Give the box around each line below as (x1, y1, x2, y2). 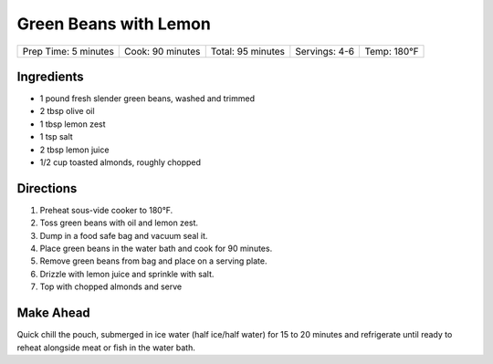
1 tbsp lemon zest (39, 119, 106, 130)
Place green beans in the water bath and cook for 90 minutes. (39, 243, 273, 255)
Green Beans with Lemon (16, 14, 212, 34)
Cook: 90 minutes (124, 45, 201, 57)
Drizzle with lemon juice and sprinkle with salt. (39, 268, 215, 279)
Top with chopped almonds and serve (39, 281, 183, 292)
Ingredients (16, 68, 84, 84)
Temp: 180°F (364, 45, 419, 57)
